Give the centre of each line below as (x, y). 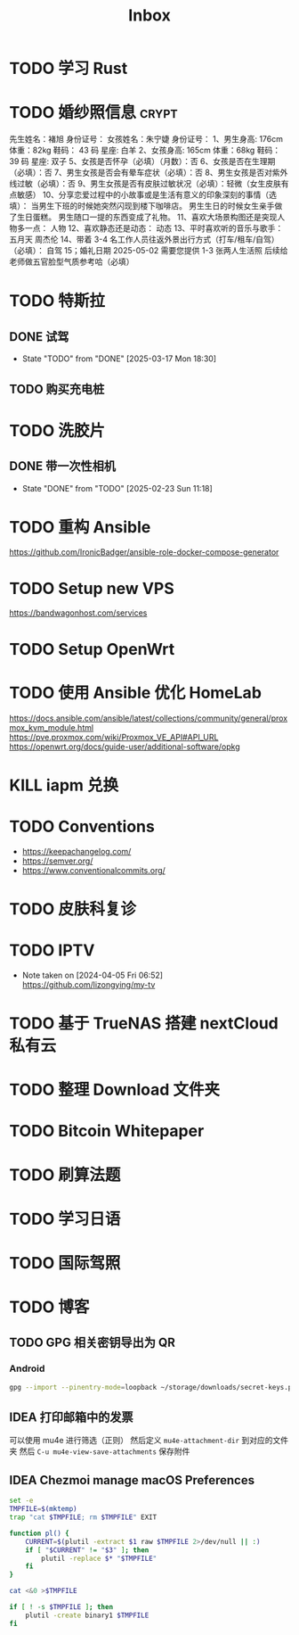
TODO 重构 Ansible (80, 527)
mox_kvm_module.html (52, 727)
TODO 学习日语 (65, 1219)
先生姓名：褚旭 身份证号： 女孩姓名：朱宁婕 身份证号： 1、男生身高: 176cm (146, 139)
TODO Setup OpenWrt (92, 649)
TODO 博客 (49, 1307)
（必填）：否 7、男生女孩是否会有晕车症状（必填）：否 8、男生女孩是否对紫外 (149, 173)
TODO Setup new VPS (92, 588)
